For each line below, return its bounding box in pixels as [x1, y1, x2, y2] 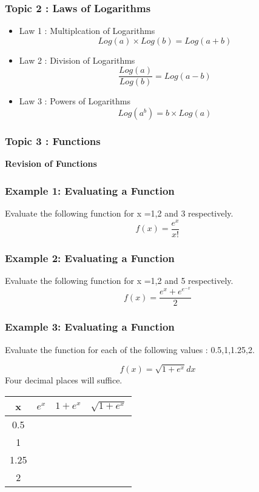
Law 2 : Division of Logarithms [19, 53, 135, 66]
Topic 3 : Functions [5, 133, 101, 148]
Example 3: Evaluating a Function [5, 319, 175, 334]
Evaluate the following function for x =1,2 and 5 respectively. [5, 274, 234, 287]
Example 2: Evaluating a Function [5, 250, 175, 265]
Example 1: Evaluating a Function [5, 183, 175, 198]
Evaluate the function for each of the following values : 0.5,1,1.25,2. [5, 343, 255, 356]
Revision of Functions [5, 157, 97, 170]
